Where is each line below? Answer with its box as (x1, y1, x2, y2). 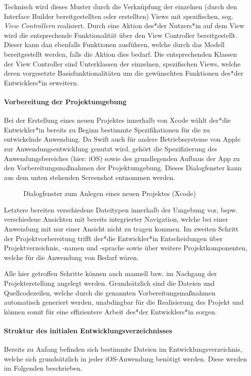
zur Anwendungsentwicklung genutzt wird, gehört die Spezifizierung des (4, 143, 218, 153)
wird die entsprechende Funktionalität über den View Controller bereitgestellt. (4, 30, 237, 40)
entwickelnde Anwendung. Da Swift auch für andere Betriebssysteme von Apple (4, 134, 241, 144)
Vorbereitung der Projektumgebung (4, 96, 127, 106)
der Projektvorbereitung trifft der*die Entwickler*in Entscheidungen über (4, 233, 223, 243)
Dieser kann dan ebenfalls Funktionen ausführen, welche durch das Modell (4, 39, 225, 49)
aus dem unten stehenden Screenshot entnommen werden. (4, 172, 176, 182)
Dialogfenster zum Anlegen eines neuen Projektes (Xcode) (23, 188, 196, 198)
